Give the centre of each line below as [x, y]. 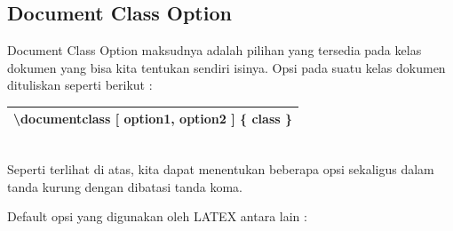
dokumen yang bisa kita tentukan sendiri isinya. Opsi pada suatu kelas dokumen [226, 67]
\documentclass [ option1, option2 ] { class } [153, 119]
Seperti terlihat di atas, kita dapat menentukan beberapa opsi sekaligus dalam [221, 169]
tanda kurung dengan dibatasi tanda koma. [125, 186]
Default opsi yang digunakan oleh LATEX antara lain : [157, 216]
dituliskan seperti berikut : [80, 85]
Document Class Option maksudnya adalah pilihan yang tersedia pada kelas [215, 50]
